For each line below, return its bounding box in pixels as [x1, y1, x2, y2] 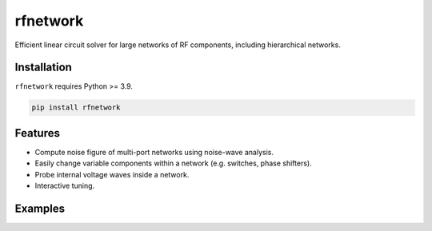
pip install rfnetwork [31, 103, 121, 112]
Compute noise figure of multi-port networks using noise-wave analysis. [34, 147, 274, 157]
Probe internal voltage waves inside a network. [34, 169, 190, 179]
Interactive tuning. [34, 181, 95, 191]
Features [14, 126, 60, 140]
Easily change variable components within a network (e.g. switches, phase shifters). [34, 158, 312, 168]
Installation [14, 61, 72, 74]
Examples [14, 201, 66, 215]
